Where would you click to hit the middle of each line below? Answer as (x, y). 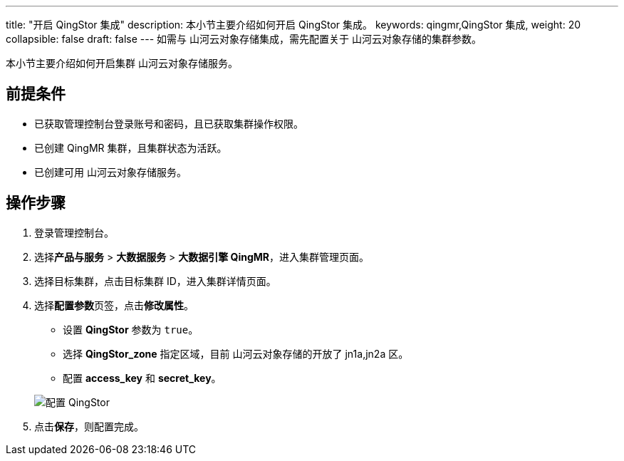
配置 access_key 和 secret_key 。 (142, 378)
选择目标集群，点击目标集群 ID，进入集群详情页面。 (155, 281)
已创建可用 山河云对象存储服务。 (110, 172)
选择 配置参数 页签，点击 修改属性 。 (114, 305)
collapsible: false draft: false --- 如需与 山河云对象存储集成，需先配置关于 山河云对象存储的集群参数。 (244, 39)
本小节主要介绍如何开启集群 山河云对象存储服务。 (122, 63)
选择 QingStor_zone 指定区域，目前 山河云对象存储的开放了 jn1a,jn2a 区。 (236, 353)
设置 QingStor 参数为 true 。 (131, 329)
